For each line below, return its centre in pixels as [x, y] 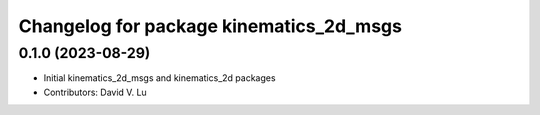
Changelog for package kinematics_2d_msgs [210, 26]
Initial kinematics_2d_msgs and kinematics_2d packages [159, 78]
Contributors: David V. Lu [95, 92]
